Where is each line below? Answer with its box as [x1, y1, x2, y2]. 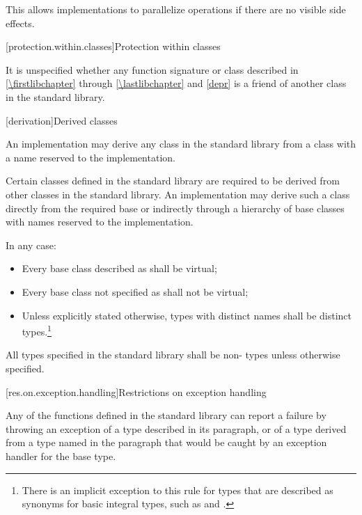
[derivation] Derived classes [6, 113, 118, 127]
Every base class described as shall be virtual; [22, 261, 217, 276]
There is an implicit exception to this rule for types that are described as [22, 482, 333, 497]
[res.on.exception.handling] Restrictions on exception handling [6, 384, 267, 399]
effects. [6, 15, 35, 30]
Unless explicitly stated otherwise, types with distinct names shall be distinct [22, 308, 352, 322]
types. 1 [22, 322, 52, 338]
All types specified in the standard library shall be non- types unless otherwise [6, 347, 340, 362]
